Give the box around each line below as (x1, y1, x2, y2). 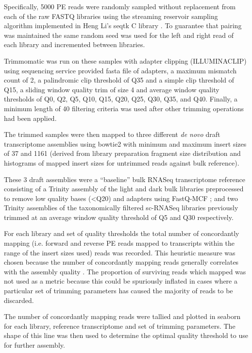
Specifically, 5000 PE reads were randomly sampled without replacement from (4, 1, 236, 11)
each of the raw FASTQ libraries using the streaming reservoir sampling (4, 11, 218, 21)
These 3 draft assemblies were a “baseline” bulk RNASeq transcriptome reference (4, 174, 246, 184)
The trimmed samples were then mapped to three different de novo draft (4, 129, 220, 139)
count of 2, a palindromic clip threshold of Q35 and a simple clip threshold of (4, 75, 235, 85)
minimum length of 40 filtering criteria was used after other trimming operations (4, 103, 244, 113)
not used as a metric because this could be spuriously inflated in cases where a (4, 276, 237, 286)
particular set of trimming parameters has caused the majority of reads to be (4, 286, 233, 296)
